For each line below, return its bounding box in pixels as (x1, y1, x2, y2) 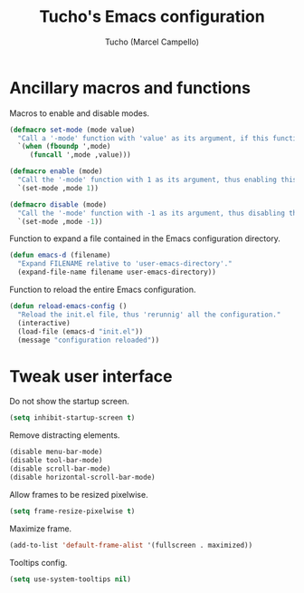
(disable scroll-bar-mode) (9, 464, 111, 473)
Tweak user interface (9, 365, 173, 386)
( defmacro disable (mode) (9, 199, 107, 209)
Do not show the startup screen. (9, 396, 129, 407)
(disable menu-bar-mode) (9, 447, 103, 457)
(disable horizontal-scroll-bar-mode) (9, 472, 156, 481)
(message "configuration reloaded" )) (17, 335, 160, 345)
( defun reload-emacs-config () (9, 302, 128, 311)
